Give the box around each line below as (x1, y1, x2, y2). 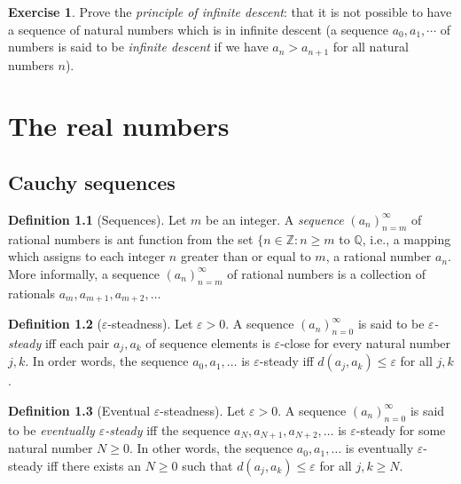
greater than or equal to (180, 247, 311, 266)
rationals (8, 283, 56, 302)
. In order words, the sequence (25, 352, 189, 370)
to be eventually (8, 420, 95, 439)
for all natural (332, 37, 409, 56)
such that (182, 456, 233, 474)
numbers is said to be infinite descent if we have (8, 37, 269, 56)
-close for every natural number (280, 333, 451, 352)
